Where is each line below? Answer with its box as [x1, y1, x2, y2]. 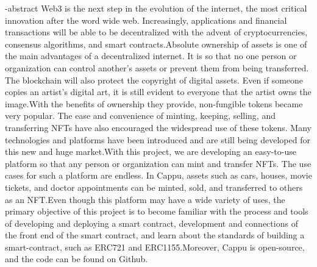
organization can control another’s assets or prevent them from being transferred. [5, 61, 309, 74]
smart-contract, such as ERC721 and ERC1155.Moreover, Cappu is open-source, [5, 240, 305, 253]
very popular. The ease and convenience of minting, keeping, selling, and [5, 109, 276, 122]
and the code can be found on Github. [5, 252, 148, 265]
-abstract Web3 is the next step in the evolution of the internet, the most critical [5, 2, 307, 14]
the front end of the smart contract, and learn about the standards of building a [5, 229, 305, 241]
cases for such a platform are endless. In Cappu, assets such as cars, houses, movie [5, 169, 312, 182]
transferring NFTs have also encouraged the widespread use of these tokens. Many [5, 121, 312, 133]
